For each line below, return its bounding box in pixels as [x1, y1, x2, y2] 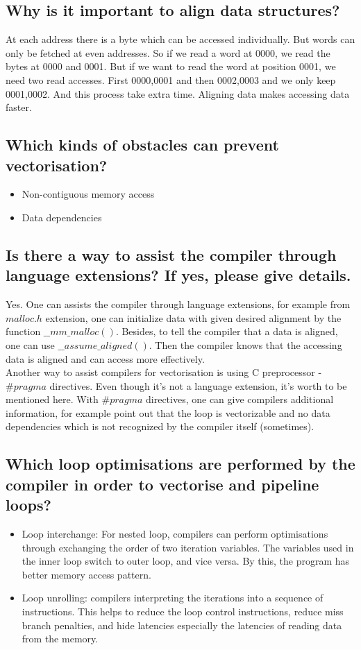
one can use [6, 337, 55, 352]
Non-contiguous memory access [22, 187, 155, 201]
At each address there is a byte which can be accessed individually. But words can [6, 32, 355, 46]
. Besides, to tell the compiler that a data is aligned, [115, 324, 338, 339]
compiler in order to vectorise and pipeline [6, 473, 319, 495]
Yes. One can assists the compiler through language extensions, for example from [6, 297, 351, 311]
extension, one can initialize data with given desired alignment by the [45, 310, 342, 325]
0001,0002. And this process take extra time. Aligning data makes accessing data [6, 86, 350, 101]
